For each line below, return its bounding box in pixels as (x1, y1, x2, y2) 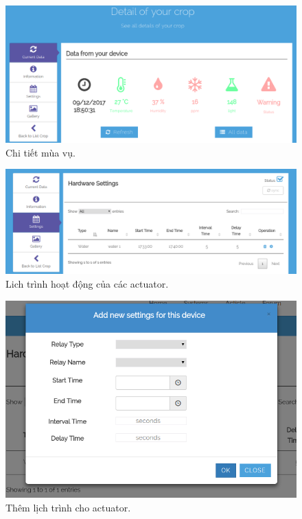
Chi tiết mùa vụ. (5, 145, 75, 159)
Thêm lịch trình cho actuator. (5, 500, 131, 514)
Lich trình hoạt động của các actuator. (5, 276, 169, 290)
